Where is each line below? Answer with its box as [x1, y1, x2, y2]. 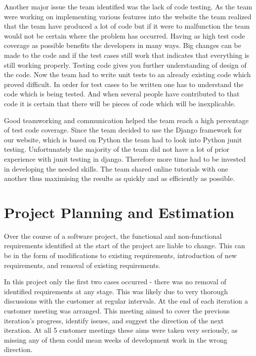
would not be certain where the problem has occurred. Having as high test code [4, 30, 245, 41]
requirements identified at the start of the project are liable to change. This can [4, 240, 245, 251]
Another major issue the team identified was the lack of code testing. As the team [4, 1, 253, 11]
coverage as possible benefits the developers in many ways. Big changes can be [4, 40, 241, 50]
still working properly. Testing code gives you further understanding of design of [4, 59, 247, 70]
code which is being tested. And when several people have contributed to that [4, 89, 240, 99]
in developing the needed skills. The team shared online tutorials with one [4, 163, 228, 174]
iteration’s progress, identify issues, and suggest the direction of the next [4, 315, 224, 325]
